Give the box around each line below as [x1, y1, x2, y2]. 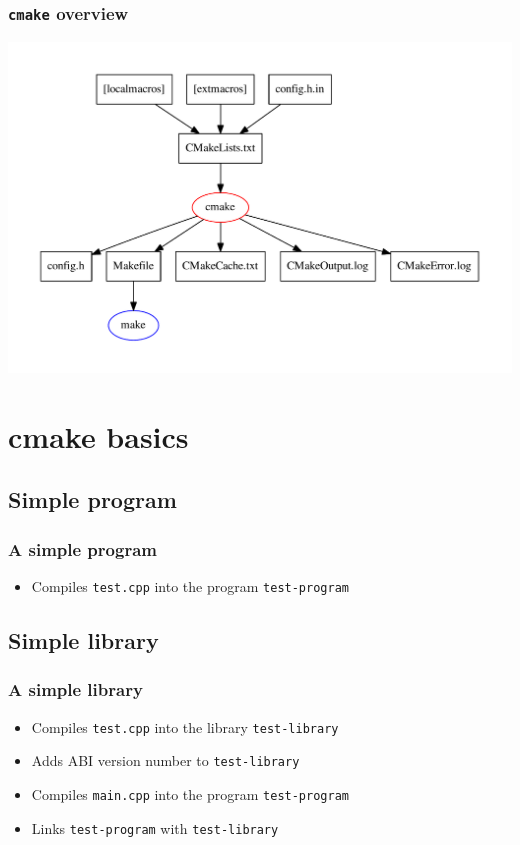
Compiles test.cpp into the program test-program [31, 575, 349, 596]
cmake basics [8, 415, 189, 456]
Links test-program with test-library [31, 817, 279, 838]
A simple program [8, 536, 157, 561]
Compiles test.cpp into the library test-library [31, 716, 339, 737]
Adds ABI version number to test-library [31, 750, 300, 771]
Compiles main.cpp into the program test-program [31, 783, 349, 804]
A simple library [8, 677, 143, 702]
